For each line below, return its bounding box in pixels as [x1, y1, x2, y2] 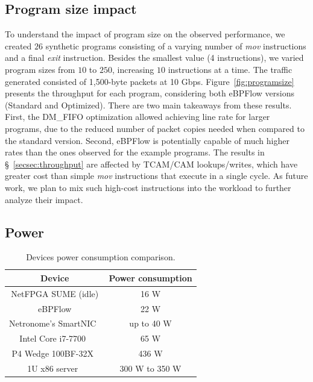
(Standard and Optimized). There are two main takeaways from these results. [5, 98, 292, 111]
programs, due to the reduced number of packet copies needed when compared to [5, 122, 305, 134]
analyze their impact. [5, 193, 83, 205]
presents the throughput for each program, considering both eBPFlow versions [5, 87, 294, 99]
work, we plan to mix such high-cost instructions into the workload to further [5, 181, 291, 193]
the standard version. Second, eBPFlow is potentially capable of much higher [5, 134, 289, 146]
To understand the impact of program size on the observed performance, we [5, 28, 285, 40]
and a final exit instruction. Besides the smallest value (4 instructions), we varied [5, 51, 304, 64]
